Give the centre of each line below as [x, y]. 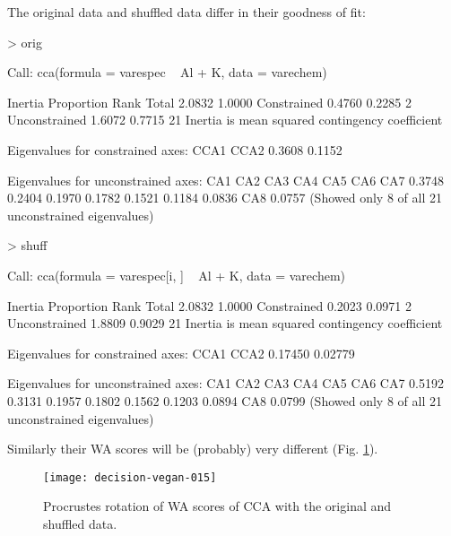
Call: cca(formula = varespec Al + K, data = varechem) [167, 72]
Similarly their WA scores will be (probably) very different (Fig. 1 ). [193, 449]
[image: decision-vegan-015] [130, 477]
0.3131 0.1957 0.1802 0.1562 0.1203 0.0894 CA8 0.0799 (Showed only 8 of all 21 [225, 400]
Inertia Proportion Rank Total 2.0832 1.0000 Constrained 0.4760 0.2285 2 [209, 102]
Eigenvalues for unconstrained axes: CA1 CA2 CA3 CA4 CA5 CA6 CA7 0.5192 [225, 383]
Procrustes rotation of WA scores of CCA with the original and [217, 506]
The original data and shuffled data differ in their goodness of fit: [186, 12]
